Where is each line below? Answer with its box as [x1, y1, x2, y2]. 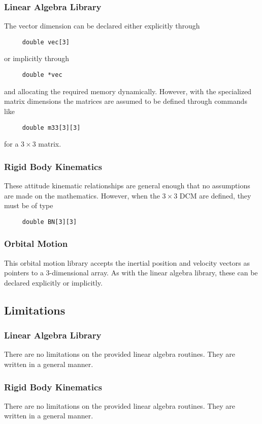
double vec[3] [22, 38, 70, 46]
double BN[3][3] [22, 218, 77, 225]
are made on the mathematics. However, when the [4, 190, 160, 201]
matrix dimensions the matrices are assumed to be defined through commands [4, 96, 247, 106]
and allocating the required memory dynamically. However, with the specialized [4, 86, 252, 96]
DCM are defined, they [179, 190, 251, 201]
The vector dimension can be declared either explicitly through [4, 20, 200, 31]
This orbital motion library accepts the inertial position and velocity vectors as [4, 257, 250, 268]
